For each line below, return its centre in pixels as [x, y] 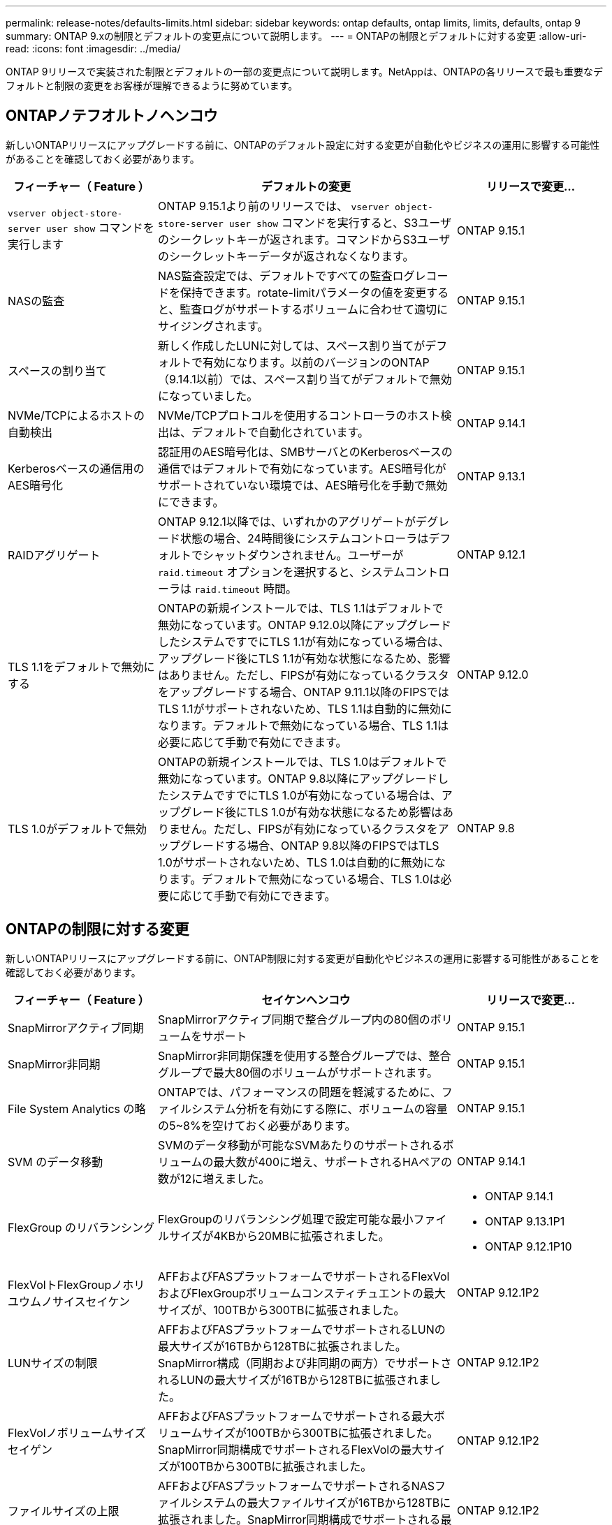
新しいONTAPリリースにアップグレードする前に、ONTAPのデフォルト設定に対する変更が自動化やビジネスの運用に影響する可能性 [303, 145]
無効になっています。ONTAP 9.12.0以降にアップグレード [305, 625]
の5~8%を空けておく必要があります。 [257, 1125]
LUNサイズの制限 [53, 1363]
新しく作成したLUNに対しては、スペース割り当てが [292, 345]
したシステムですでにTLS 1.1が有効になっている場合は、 [304, 641]
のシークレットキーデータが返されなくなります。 [286, 256]
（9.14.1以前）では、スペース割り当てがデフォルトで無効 [305, 379]
